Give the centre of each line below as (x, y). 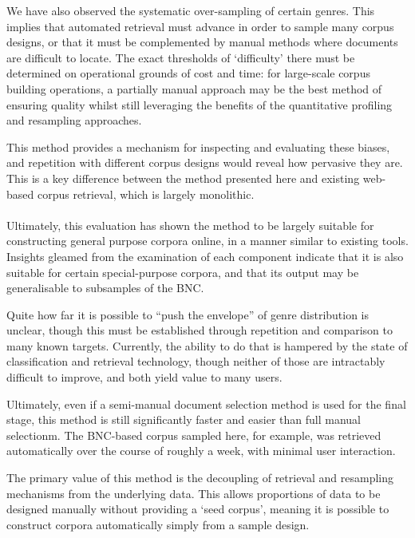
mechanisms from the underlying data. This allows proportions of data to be (194, 493)
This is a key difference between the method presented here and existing (183, 178)
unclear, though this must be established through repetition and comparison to (200, 330)
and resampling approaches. (74, 120)
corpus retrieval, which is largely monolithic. (146, 194)
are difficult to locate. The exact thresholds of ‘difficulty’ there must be (181, 57)
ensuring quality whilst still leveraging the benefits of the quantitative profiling (200, 104)
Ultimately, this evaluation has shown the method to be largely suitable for (190, 225)
